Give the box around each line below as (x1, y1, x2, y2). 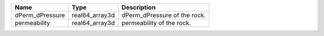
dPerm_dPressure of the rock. (121, 11, 206, 19)
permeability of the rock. (121, 19, 191, 27)
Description (121, 4, 156, 11)
